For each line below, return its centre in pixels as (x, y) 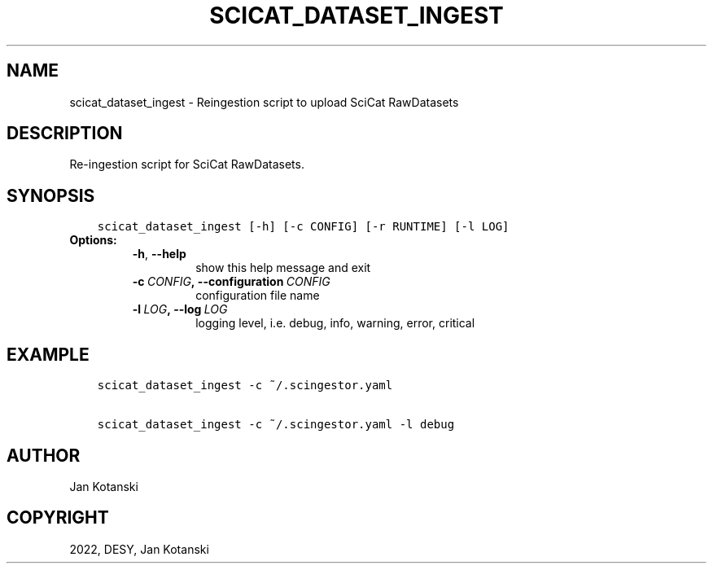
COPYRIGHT (58, 518)
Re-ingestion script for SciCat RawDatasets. (187, 164)
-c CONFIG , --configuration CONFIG (231, 282)
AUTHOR (44, 455)
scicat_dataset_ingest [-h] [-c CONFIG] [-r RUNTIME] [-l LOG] (303, 227)
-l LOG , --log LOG (180, 309)
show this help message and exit (283, 268)
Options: (93, 240)
